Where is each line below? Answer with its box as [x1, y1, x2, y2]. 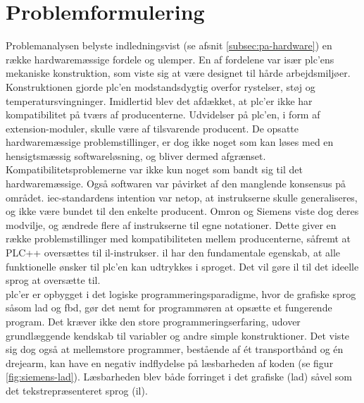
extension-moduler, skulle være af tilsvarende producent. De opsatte [6, 120, 299, 135]
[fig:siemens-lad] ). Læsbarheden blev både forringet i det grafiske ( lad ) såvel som [6, 369, 353, 384]
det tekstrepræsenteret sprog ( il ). [6, 383, 148, 397]
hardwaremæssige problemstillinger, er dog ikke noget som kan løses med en [6, 135, 334, 149]
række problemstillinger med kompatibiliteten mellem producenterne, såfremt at [6, 231, 351, 246]
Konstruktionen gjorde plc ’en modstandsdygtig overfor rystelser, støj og [6, 79, 315, 94]
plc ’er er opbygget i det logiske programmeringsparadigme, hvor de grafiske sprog [6, 286, 356, 301]
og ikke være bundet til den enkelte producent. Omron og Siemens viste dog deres [6, 204, 359, 218]
